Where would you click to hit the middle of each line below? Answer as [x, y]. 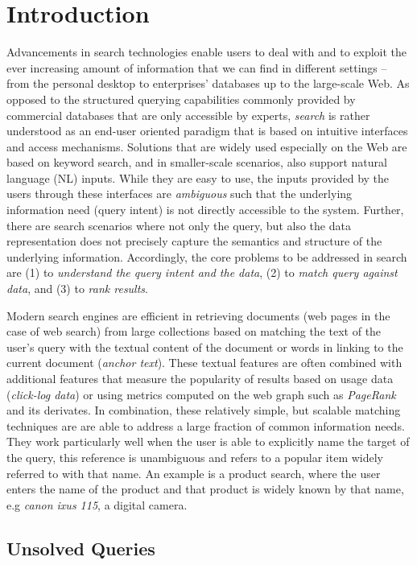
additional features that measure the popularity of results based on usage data [200, 378]
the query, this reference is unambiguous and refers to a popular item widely [195, 457]
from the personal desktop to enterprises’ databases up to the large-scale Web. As [208, 83]
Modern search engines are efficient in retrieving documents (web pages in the [198, 315]
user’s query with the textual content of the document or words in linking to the [205, 346]
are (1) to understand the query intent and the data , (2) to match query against [202, 272]
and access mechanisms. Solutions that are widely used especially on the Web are [207, 146]
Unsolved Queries [81, 548]
